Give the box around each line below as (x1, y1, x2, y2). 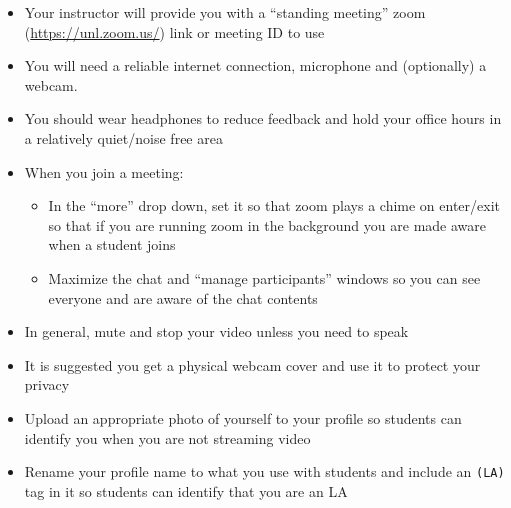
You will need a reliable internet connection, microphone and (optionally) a (24, 55, 487, 76)
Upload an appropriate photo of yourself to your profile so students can (24, 407, 462, 428)
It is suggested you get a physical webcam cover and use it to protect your (24, 354, 481, 375)
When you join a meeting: (24, 161, 184, 182)
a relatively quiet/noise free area (24, 127, 223, 148)
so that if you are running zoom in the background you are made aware (48, 214, 486, 235)
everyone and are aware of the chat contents (48, 287, 318, 308)
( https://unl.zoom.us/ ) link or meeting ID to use (24, 21, 325, 42)
